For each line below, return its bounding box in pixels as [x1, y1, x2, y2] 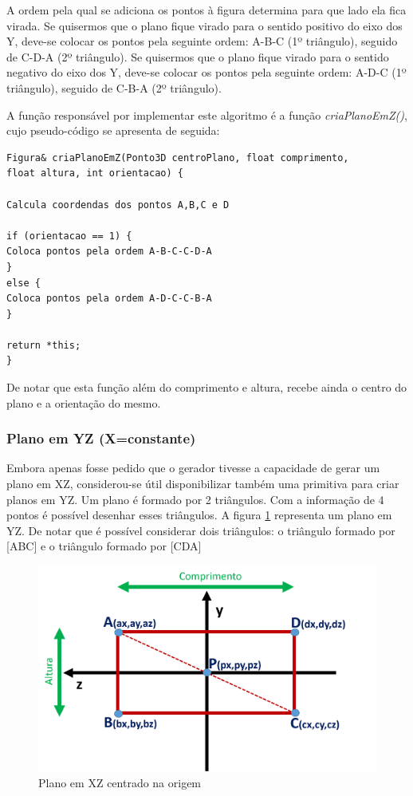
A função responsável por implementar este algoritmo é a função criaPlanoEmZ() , [6, 106, 407, 123]
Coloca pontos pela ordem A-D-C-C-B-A [6, 293, 212, 305]
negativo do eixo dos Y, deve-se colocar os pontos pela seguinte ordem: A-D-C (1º [6, 64, 407, 81]
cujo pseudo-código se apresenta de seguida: [6, 122, 220, 139]
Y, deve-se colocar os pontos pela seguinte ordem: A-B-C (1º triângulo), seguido [6, 33, 398, 49]
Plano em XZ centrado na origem [38, 774, 202, 790]
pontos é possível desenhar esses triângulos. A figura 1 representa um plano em [6, 506, 392, 523]
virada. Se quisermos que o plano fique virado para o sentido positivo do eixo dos [6, 17, 403, 33]
